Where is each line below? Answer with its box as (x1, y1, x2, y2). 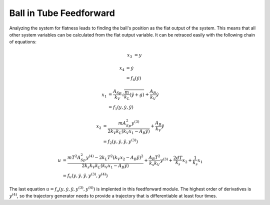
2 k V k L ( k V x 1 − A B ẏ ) (107, 128, 150, 135)
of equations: (9, 39, 37, 45)
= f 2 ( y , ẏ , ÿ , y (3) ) (103, 137, 138, 145)
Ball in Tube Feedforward (9, 7, 115, 18)
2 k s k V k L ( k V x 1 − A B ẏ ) (81, 162, 129, 169)
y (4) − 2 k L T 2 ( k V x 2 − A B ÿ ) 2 (85, 154, 143, 161)
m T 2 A (67, 154, 81, 160)
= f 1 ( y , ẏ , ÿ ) (108, 104, 133, 111)
